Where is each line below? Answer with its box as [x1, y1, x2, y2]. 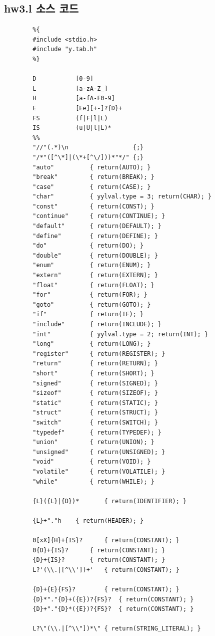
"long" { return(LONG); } [32, 340, 151, 348]
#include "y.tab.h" [32, 46, 97, 53]
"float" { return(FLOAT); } [32, 281, 154, 289]
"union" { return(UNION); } [32, 439, 154, 446]
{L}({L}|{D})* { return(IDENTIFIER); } [32, 497, 187, 505]
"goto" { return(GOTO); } [32, 301, 151, 308]
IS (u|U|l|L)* [32, 124, 111, 132]
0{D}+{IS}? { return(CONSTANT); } [32, 546, 165, 554]
